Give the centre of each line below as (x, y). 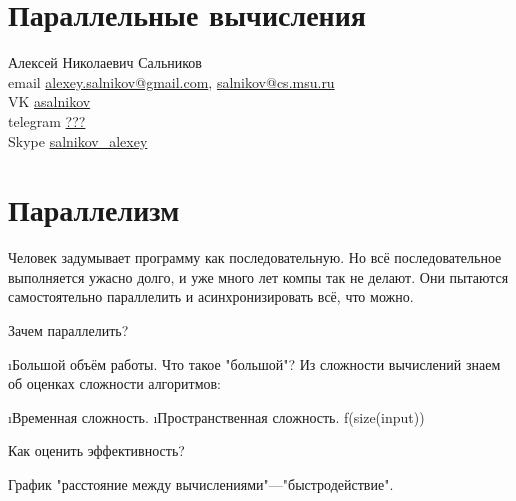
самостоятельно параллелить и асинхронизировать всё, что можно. (211, 296)
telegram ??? (47, 120)
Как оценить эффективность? (96, 450)
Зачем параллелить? (68, 330)
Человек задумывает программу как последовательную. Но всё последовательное (255, 257)
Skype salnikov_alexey (78, 140)
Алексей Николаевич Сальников (105, 62)
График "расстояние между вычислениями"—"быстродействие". (201, 483)
